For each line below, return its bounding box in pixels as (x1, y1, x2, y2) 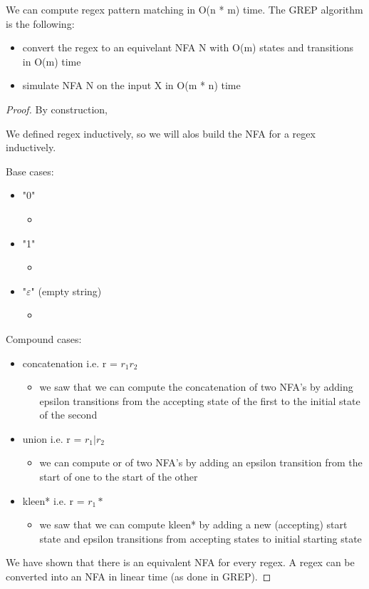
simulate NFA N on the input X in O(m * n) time (22, 78, 241, 93)
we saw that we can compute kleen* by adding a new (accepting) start (39, 517, 348, 532)
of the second (39, 407, 98, 422)
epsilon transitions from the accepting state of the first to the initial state (39, 393, 360, 408)
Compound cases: (6, 331, 82, 346)
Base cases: (6, 163, 54, 178)
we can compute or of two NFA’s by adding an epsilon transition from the (39, 455, 363, 470)
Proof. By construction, (6, 101, 108, 116)
